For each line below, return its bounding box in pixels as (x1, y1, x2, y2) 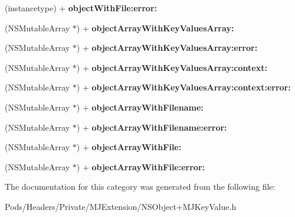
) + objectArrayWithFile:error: (76, 160, 205, 173)
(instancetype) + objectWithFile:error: (5, 2, 157, 14)
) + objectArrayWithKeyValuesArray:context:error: (76, 81, 291, 93)
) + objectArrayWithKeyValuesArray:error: (76, 41, 258, 54)
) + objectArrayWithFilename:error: (76, 121, 227, 133)
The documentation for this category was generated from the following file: (5, 180, 276, 193)
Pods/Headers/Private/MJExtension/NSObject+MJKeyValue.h (5, 200, 237, 212)
